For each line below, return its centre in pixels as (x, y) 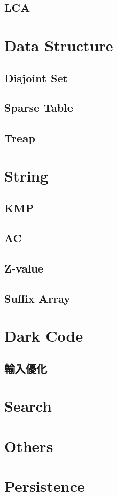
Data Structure (59, 45)
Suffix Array (37, 298)
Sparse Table (39, 108)
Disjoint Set (36, 77)
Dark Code (44, 336)
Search (28, 406)
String (26, 175)
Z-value (24, 268)
